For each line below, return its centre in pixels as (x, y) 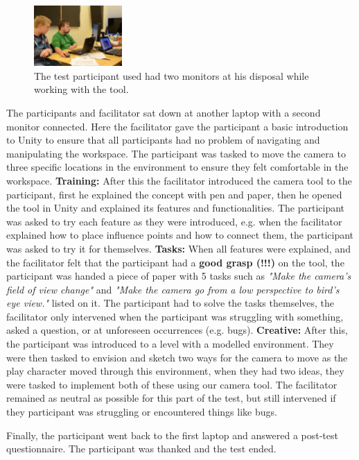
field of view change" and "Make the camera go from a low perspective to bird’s (173, 289)
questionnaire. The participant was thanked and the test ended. (141, 449)
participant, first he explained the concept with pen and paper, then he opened (174, 194)
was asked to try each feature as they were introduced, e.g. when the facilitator (174, 221)
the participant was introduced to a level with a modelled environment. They (170, 344)
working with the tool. (81, 89)
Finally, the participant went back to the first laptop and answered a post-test (172, 435)
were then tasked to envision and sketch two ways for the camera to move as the (177, 357)
